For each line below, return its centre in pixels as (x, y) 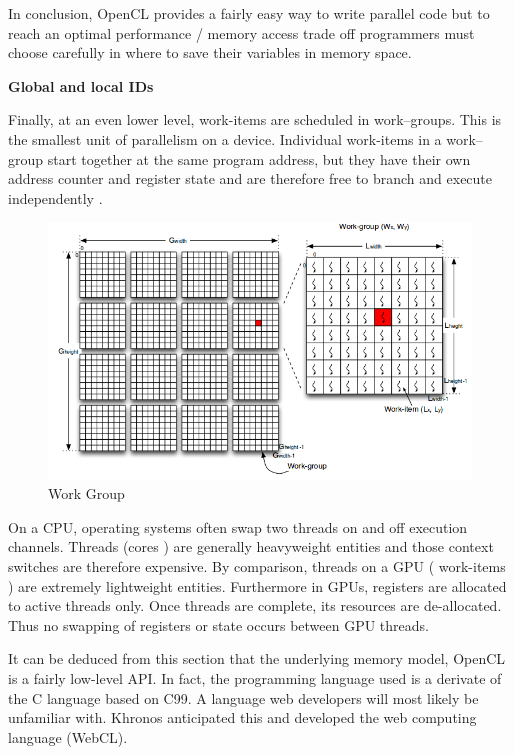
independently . (55, 197)
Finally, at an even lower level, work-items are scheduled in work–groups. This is (255, 119)
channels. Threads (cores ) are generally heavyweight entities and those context (251, 546)
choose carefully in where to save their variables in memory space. (210, 52)
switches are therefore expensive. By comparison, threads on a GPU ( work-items (257, 565)
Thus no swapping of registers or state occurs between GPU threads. (218, 624)
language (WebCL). (68, 736)
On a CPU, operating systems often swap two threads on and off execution (238, 526)
